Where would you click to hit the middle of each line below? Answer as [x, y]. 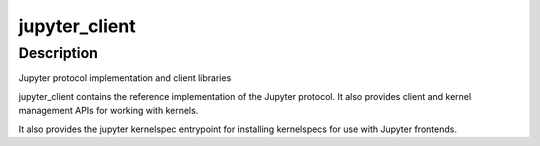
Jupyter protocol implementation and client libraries [125, 78]
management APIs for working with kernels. [108, 111]
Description [58, 53]
